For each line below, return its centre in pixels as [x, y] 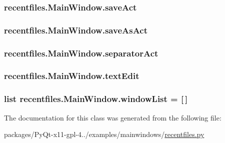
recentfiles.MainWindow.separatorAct [81, 53]
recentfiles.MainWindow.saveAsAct [76, 30]
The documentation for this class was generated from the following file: [113, 117]
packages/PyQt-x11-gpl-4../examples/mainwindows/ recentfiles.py [104, 134]
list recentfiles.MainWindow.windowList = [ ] [96, 99]
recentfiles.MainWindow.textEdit [72, 76]
